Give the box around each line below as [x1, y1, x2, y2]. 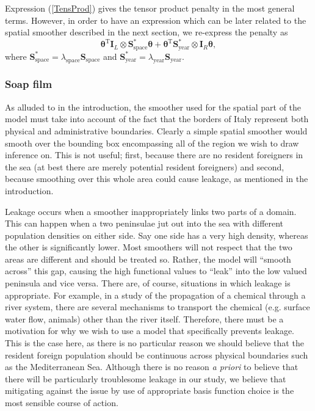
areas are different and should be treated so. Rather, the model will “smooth [5, 252, 291, 265]
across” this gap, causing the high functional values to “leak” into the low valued [5, 264, 307, 277]
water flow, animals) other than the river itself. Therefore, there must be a [5, 312, 284, 325]
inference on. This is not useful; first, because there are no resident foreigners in [5, 148, 303, 161]
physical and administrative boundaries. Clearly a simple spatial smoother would [5, 124, 308, 137]
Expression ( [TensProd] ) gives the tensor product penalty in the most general [5, 2, 295, 14]
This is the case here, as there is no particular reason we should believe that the [5, 336, 304, 349]
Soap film [5, 76, 52, 92]
